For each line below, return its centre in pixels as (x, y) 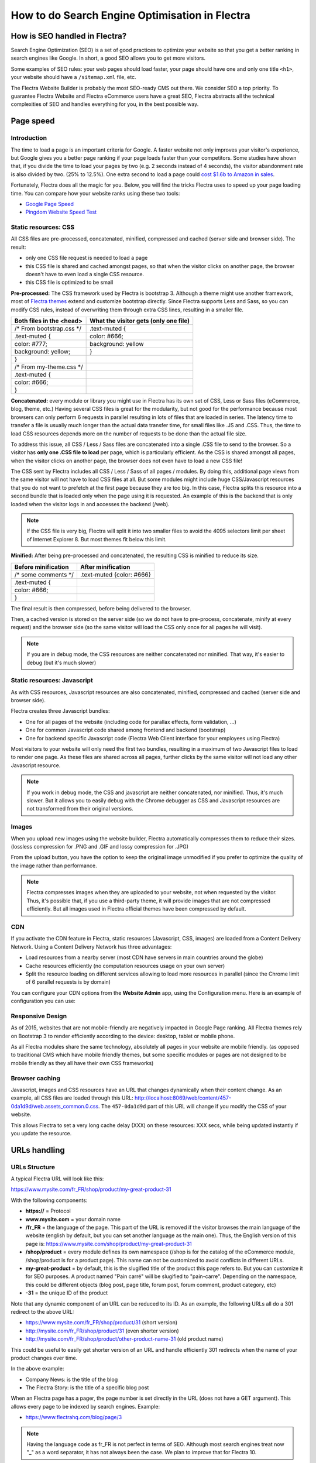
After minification (105, 566)
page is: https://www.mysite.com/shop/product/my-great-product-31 (109, 1244)
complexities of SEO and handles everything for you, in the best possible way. (105, 104)
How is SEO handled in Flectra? (69, 36)
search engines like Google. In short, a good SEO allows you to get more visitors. (108, 58)
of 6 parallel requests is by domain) (68, 982)
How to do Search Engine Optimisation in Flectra (131, 15)
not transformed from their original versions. (80, 809)
